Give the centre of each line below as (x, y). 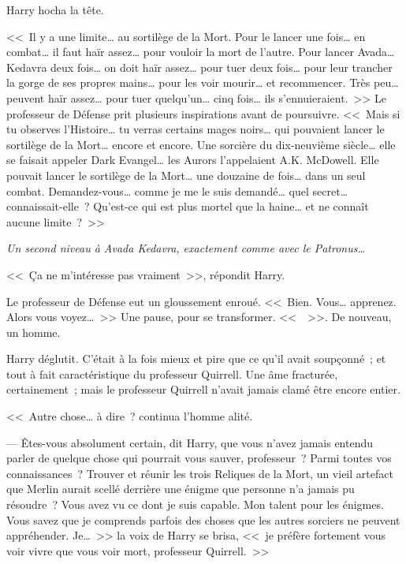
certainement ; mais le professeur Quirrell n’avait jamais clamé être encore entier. (203, 389)
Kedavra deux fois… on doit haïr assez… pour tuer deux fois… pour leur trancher (199, 67)
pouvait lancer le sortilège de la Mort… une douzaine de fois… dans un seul (186, 175)
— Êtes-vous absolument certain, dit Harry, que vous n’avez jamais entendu (190, 442)
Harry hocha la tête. (55, 9)
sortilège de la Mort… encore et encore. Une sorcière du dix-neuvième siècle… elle (201, 144)
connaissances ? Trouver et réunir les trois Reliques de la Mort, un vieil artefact (200, 473)
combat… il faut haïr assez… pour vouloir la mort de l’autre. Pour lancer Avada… (201, 52)
